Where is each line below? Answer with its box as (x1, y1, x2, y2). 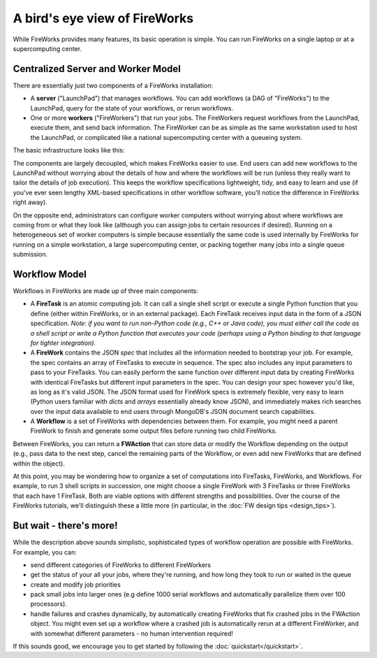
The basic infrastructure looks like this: (13, 146, 125, 155)
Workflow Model (13, 268, 87, 280)
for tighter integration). (30, 338, 96, 347)
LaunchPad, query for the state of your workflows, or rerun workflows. (30, 103, 234, 112)
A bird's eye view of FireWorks (13, 10, 194, 26)
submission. (13, 250, 48, 259)
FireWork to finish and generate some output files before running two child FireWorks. (30, 427, 277, 435)
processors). (30, 600, 68, 608)
